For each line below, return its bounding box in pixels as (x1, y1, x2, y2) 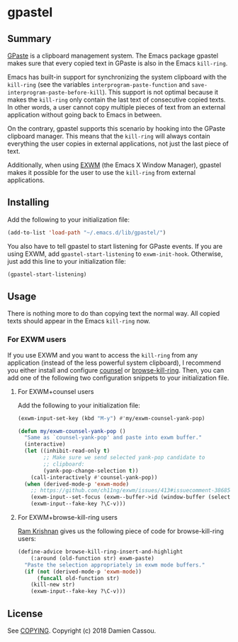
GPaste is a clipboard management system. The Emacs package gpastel (7, 51, 218, 60)
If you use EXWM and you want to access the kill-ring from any (7, 351, 198, 359)
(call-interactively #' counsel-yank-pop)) (30, 474, 158, 481)
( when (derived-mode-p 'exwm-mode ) (24, 481, 130, 488)
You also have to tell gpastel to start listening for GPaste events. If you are (7, 242, 223, 250)
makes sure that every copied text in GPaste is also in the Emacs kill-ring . (7, 59, 228, 68)
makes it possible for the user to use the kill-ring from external (7, 168, 196, 176)
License (7, 607, 43, 619)
